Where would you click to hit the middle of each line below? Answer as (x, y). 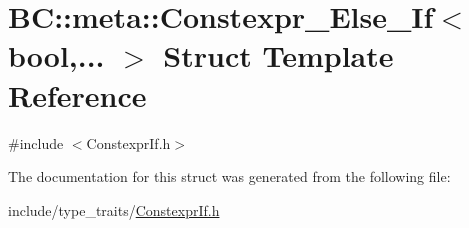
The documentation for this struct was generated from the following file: (229, 176)
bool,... (56, 55)
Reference (77, 94)
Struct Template (278, 55)
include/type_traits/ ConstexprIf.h (114, 209)
